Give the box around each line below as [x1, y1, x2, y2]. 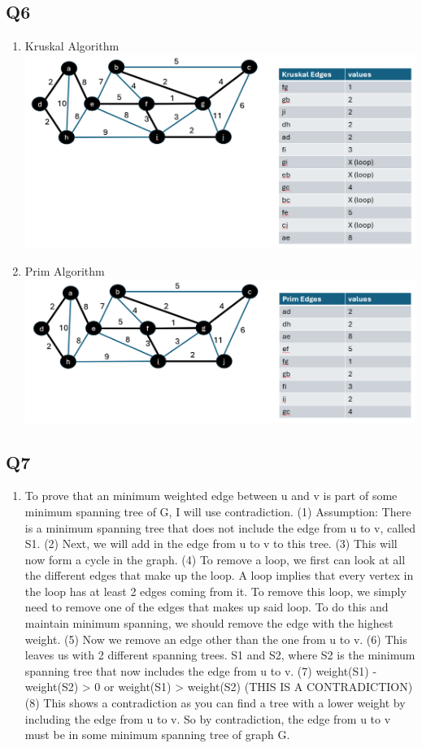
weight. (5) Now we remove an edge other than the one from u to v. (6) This [24, 630, 407, 647]
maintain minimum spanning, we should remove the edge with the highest [24, 615, 394, 632]
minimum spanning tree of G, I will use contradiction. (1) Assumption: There [24, 502, 411, 520]
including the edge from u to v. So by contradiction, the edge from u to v [24, 710, 391, 727]
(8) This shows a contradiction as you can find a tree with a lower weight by [24, 694, 406, 711]
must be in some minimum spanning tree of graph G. [24, 726, 290, 743]
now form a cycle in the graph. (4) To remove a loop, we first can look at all [24, 550, 406, 568]
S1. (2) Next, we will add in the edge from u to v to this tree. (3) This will [24, 535, 398, 552]
